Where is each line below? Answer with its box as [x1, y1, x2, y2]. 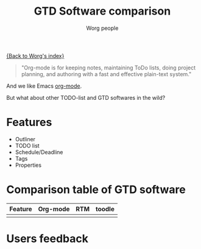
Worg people [86, 24, 119, 32]
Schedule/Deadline [15, 148, 63, 156]
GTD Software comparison [33, 4, 171, 18]
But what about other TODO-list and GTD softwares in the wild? [6, 94, 166, 101]
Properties [15, 161, 41, 169]
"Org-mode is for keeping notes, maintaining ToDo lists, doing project [21, 64, 196, 71]
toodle [95, 205, 115, 213]
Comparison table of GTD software [6, 183, 186, 197]
